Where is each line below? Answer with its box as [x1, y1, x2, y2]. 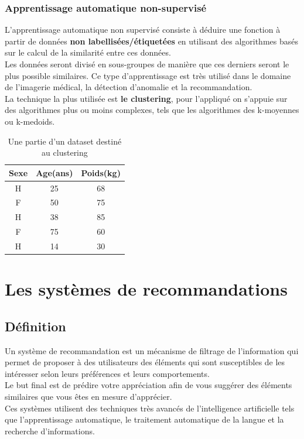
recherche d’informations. [5, 424, 95, 437]
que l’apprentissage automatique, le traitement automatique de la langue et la [5, 413, 284, 426]
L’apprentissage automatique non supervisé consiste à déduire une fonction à [5, 23, 281, 36]
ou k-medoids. [5, 115, 55, 127]
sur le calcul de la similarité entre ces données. [5, 46, 171, 59]
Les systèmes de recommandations [5, 277, 288, 301]
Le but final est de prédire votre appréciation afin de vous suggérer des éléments [5, 379, 292, 391]
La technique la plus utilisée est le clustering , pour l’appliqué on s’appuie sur [5, 92, 288, 104]
